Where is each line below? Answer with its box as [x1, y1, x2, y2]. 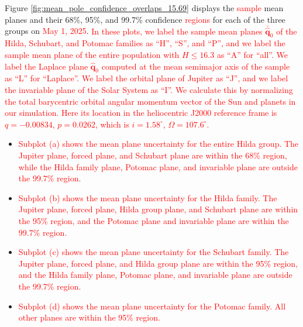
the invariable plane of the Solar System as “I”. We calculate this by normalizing [5, 84, 293, 95]
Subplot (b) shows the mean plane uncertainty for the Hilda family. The [18, 191, 277, 204]
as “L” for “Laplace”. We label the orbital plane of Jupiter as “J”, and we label [5, 72, 288, 84]
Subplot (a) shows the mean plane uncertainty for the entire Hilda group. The [18, 137, 299, 150]
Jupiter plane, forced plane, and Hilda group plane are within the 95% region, [18, 257, 298, 269]
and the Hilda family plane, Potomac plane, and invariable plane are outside [18, 269, 292, 281]
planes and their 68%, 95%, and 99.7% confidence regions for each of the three [5, 13, 285, 25]
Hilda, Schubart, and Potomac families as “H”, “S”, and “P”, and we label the [5, 37, 285, 49]
